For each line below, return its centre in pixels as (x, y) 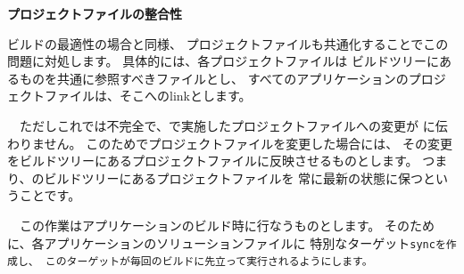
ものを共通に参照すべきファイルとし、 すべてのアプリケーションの (214, 78)
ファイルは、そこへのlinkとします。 (148, 96)
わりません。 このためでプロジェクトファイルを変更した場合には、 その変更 (230, 143)
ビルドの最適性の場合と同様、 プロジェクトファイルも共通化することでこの (228, 43)
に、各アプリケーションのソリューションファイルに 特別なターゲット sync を (227, 242)
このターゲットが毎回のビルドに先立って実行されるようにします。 (209, 262)
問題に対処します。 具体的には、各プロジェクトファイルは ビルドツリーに (223, 61)
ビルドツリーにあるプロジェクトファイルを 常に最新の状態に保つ (234, 177)
